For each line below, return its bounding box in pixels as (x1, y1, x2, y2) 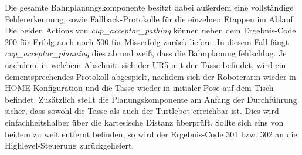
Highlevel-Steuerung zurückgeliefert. (5, 139, 134, 151)
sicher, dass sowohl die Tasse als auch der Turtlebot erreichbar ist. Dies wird (5, 105, 279, 117)
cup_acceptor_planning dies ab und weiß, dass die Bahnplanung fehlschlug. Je (5, 47, 287, 59)
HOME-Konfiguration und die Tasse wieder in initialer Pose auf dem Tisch (5, 82, 274, 94)
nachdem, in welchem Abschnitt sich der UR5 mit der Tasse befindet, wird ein (5, 58, 286, 70)
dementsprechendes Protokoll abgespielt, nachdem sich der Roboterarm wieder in (5, 70, 296, 82)
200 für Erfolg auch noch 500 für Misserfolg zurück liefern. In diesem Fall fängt (5, 35, 289, 48)
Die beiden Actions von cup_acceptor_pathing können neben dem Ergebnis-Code (5, 24, 296, 36)
